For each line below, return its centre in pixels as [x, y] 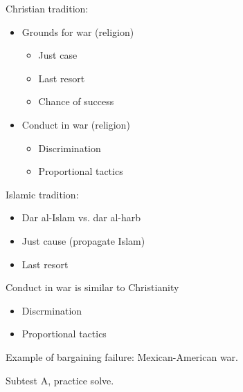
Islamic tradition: [42, 194]
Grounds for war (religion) [78, 31]
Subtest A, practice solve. [60, 380]
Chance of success [76, 101]
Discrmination [52, 310]
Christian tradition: [47, 8]
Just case [58, 55]
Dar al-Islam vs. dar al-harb [81, 217]
